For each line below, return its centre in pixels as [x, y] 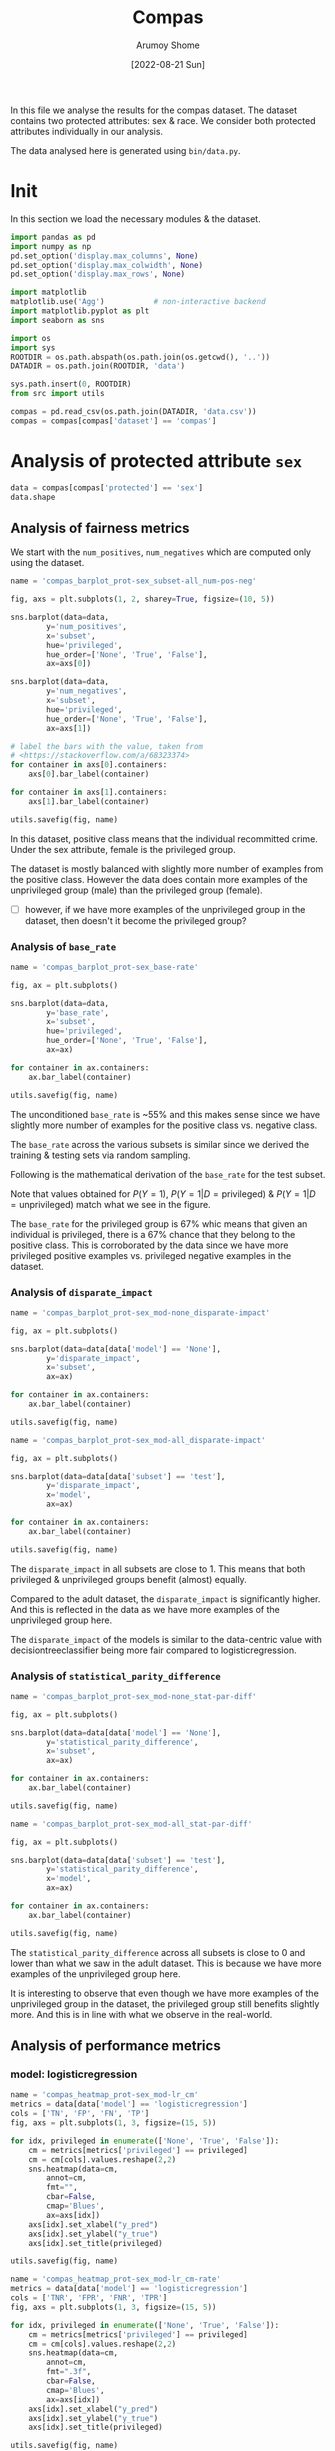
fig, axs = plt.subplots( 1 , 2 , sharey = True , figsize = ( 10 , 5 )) [142, 599]
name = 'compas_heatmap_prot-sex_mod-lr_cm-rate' [116, 2279]
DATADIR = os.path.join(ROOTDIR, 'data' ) [98, 366]
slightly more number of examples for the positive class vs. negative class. [164, 1125]
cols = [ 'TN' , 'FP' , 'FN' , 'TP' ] [80, 2114]
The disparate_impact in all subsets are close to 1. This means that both [158, 1568]
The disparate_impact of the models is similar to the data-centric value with [166, 1639]
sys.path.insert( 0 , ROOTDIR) [71, 384]
